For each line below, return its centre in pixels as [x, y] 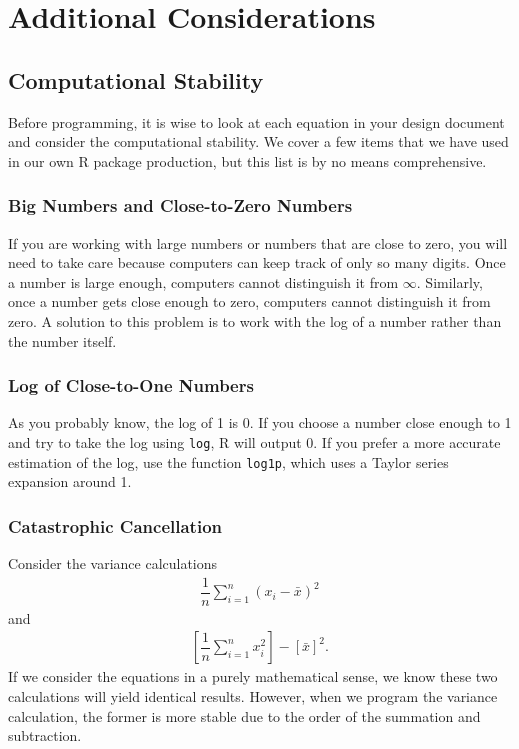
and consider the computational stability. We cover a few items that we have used [258, 141]
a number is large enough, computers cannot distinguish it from [203, 281]
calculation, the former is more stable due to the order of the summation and [244, 715]
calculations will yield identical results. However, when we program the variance [253, 695]
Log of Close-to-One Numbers [131, 385]
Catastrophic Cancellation [115, 525]
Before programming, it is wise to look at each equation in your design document [256, 121]
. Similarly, [449, 281]
